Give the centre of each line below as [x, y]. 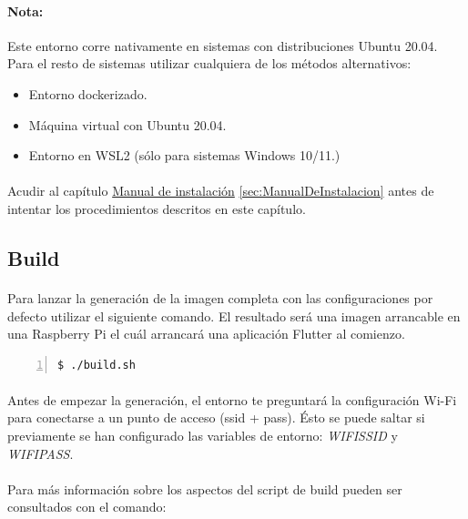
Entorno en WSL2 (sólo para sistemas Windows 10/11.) [184, 155]
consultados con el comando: [87, 507]
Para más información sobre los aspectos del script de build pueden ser [205, 488]
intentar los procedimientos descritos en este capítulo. [157, 208]
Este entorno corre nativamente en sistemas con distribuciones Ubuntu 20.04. [223, 45]
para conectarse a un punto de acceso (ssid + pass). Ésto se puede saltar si [216, 417]
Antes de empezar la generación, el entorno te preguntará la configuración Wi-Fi [232, 399]
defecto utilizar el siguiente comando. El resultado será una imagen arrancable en [234, 315]
